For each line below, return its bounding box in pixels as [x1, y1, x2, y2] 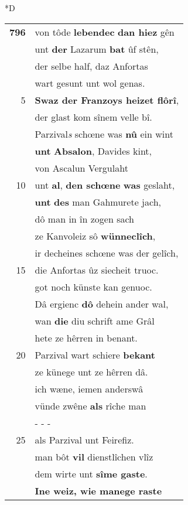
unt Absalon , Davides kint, [35, 144, 152, 158]
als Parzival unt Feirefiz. [35, 432, 134, 446]
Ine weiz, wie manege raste [35, 483, 162, 497]
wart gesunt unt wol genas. [35, 76, 145, 90]
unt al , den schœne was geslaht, [35, 178, 175, 192]
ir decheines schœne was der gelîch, [35, 245, 179, 260]
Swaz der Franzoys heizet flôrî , [35, 93, 179, 107]
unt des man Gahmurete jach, [35, 195, 161, 209]
